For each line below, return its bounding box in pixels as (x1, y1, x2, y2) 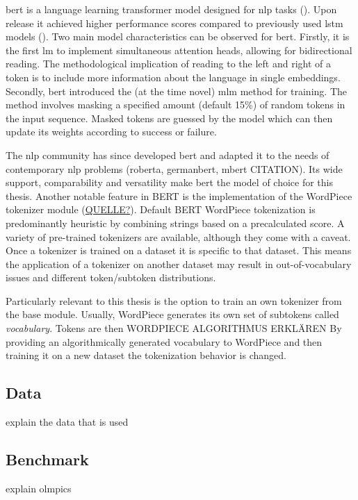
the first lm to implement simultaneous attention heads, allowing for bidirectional (6, 42, 352, 57)
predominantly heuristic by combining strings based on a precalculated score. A (6, 215, 345, 230)
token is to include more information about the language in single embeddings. (6, 69, 341, 84)
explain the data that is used (6, 415, 129, 429)
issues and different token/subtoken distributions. (6, 270, 216, 285)
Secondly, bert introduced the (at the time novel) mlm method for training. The (6, 83, 347, 98)
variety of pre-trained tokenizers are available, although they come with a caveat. (6, 229, 351, 244)
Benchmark (6, 449, 89, 470)
